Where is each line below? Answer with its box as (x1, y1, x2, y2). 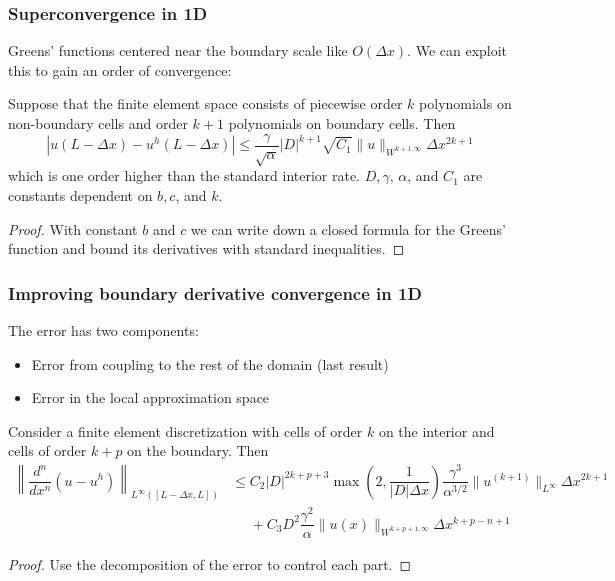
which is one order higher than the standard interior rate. (8, 165, 361, 186)
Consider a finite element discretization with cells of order (8, 420, 363, 441)
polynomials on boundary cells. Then (228, 113, 456, 133)
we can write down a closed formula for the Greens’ (190, 218, 506, 239)
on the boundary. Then (127, 440, 269, 461)
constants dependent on (8, 185, 153, 206)
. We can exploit (407, 40, 508, 61)
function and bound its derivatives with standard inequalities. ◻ (8, 238, 405, 259)
